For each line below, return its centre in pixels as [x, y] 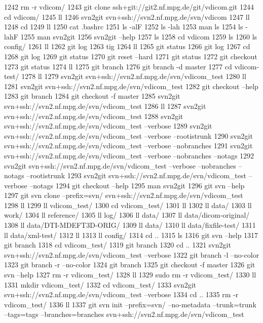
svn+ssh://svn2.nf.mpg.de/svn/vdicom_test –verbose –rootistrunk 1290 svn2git [128, 135]
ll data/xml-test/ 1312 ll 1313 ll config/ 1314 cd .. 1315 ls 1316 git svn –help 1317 [131, 235]
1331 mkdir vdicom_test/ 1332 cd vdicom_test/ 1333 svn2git [100, 284]
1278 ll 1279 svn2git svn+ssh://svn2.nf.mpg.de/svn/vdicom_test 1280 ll [134, 76]
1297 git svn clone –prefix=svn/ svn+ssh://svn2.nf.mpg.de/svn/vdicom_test [124, 195]
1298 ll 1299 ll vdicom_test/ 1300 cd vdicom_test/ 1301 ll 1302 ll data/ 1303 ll [128, 205]
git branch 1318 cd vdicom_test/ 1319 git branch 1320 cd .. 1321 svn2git [118, 245]
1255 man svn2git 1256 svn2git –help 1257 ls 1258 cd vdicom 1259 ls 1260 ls [139, 36]
